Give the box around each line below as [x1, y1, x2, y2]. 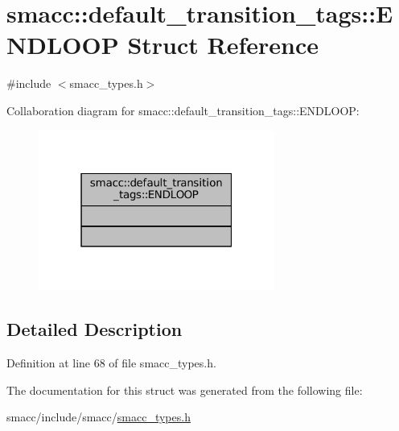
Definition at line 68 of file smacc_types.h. [6, 354, 216, 371]
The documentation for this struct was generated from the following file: [6, 381, 363, 398]
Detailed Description [6, 317, 183, 342]
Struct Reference [127, 28, 319, 61]
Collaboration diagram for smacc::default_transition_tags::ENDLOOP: [6, 102, 360, 118]
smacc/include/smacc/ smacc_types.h [6, 408, 191, 425]
